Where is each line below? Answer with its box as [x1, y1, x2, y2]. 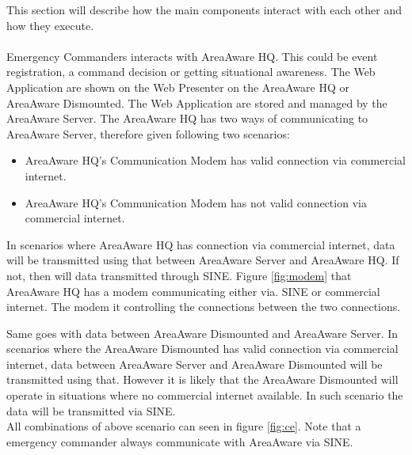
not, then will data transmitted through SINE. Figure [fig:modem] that [6, 267, 352, 283]
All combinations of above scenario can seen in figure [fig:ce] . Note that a [6, 418, 361, 434]
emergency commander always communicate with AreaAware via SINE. [6, 433, 353, 449]
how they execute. [6, 17, 94, 33]
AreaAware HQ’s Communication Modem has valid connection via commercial [25, 152, 406, 169]
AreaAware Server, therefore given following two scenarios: [6, 125, 290, 142]
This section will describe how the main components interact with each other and [6, 2, 402, 17]
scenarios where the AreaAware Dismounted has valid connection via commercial [6, 340, 399, 357]
